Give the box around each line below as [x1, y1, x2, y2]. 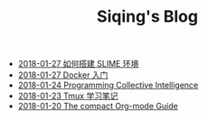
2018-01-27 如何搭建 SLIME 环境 [17, 59, 139, 69]
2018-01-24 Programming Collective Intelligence [17, 79, 199, 91]
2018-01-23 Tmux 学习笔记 [17, 90, 118, 101]
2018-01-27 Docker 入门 [17, 69, 109, 80]
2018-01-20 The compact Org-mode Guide [17, 101, 178, 112]
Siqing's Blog [96, 6, 199, 27]
